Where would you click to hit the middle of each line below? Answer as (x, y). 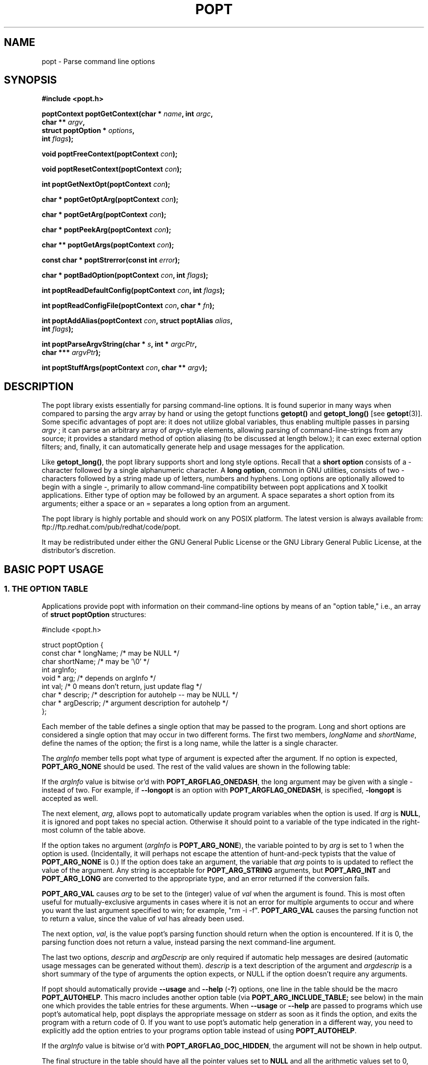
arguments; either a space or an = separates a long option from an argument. (166, 504)
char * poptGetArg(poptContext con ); (104, 215)
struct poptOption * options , (88, 131)
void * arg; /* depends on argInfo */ (99, 678)
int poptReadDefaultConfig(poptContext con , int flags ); (133, 290)
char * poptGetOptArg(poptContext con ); (110, 200)
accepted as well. (70, 798)
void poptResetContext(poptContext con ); (112, 169)
